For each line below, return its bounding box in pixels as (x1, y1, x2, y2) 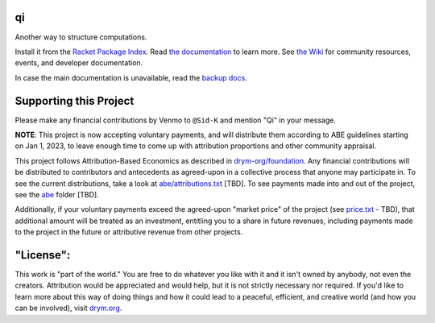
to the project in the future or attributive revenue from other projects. (14, 227, 243, 237)
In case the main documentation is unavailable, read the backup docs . (14, 72, 247, 82)
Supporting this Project (14, 93, 135, 108)
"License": (14, 248, 71, 262)
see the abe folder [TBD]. (14, 189, 100, 199)
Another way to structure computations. (14, 32, 147, 42)
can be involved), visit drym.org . (14, 303, 122, 313)
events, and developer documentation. (14, 58, 143, 68)
